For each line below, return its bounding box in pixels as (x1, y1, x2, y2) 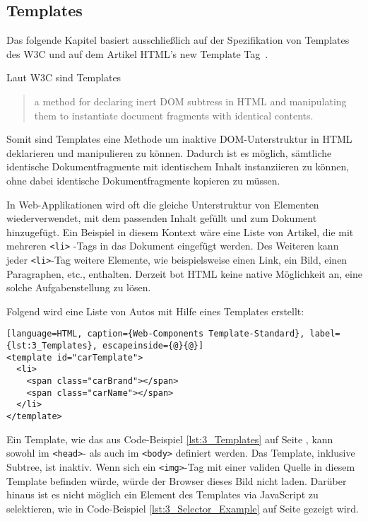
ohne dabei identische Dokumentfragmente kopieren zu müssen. (6, 172, 280, 187)
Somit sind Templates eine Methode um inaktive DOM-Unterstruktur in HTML (6, 131, 352, 146)
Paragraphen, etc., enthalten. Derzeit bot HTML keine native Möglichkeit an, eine (6, 266, 362, 281)
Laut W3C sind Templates (6, 70, 121, 85)
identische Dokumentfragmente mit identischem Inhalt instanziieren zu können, (6, 159, 350, 174)
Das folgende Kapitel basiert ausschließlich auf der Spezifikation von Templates (6, 33, 350, 47)
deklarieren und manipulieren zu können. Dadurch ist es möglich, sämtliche (6, 145, 332, 160)
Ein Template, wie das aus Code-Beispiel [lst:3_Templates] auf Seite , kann (6, 431, 333, 446)
